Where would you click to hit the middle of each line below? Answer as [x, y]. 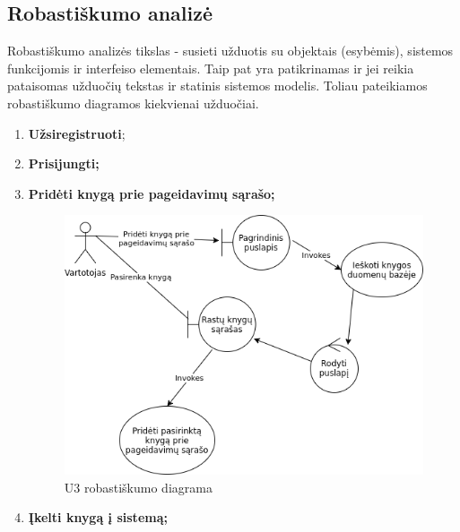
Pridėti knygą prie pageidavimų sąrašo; [152, 193]
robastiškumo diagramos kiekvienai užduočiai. [133, 103]
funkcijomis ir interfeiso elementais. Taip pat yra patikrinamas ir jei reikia [211, 68]
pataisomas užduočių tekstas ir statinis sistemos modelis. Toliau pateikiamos [217, 86]
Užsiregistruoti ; [77, 133]
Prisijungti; [64, 163]
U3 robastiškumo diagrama [138, 487]
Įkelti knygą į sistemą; [98, 517]
